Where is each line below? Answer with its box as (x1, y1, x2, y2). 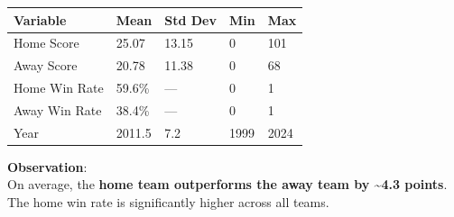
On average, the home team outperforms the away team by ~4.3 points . (7, 175, 448, 194)
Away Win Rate (14, 100, 102, 119)
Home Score (14, 33, 79, 52)
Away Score (14, 56, 78, 75)
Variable (14, 10, 67, 29)
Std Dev (164, 10, 217, 29)
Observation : (7, 157, 88, 176)
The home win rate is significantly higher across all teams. (7, 193, 329, 211)
